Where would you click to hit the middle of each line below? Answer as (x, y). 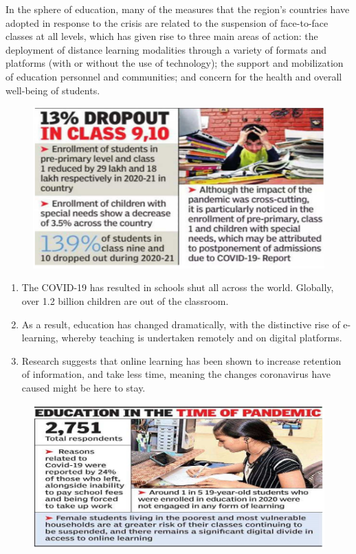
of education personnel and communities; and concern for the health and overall (174, 76)
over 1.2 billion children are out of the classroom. (125, 301)
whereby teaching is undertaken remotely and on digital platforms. (202, 338)
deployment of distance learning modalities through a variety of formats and (166, 49)
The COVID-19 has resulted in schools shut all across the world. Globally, (178, 287)
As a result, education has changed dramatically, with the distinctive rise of (181, 324)
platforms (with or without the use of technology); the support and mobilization (175, 63)
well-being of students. (53, 90)
